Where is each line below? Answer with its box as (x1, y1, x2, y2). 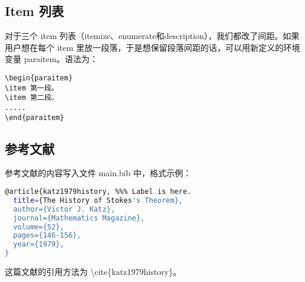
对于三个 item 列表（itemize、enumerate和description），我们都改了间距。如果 (5, 30, 300, 42)
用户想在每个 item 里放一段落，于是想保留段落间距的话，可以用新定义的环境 (5, 41, 300, 53)
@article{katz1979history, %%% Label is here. (5, 187, 192, 196)
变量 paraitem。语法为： (5, 53, 98, 65)
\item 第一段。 (5, 83, 59, 92)
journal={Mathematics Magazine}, (13, 213, 145, 222)
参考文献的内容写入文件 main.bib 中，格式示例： (5, 167, 192, 179)
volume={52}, (13, 222, 65, 231)
